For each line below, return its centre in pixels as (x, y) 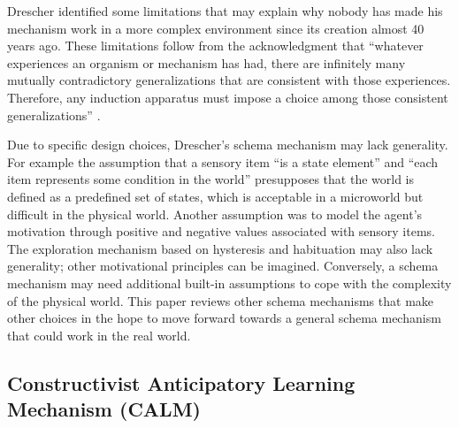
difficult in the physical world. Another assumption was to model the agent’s (215, 214)
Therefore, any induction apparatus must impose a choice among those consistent (228, 97)
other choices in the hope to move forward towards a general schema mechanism (224, 318)
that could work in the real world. (99, 335)
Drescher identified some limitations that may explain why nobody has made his (225, 11)
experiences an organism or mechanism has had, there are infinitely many (207, 62)
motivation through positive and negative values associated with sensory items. (221, 231)
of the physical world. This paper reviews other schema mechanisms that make (221, 300)
